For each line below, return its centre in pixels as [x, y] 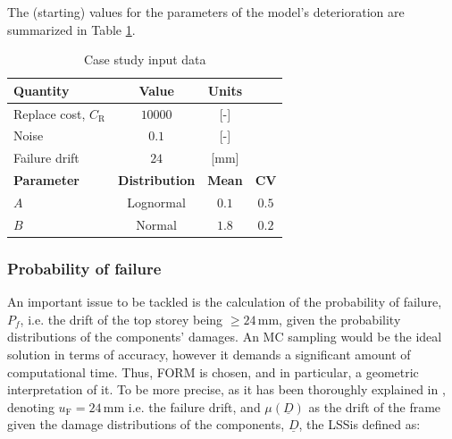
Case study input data [145, 59]
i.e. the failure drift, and [194, 406]
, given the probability [340, 319]
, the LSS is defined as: [360, 424]
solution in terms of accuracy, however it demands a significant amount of [209, 354]
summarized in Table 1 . [71, 29]
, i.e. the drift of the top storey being [121, 319]
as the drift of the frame [375, 406]
